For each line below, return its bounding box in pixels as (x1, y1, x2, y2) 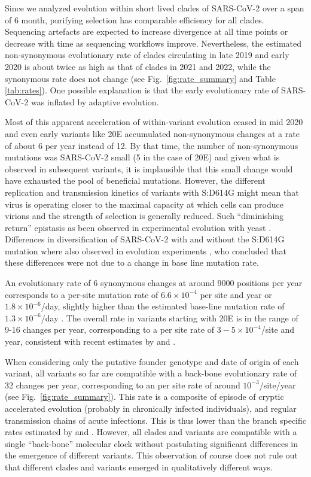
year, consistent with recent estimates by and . (5, 335, 176, 348)
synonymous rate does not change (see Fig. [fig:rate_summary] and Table (5, 72, 276, 84)
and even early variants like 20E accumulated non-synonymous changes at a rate (5, 127, 300, 139)
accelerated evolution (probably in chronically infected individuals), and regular (5, 402, 297, 414)
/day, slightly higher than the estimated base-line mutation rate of (41, 300, 285, 312)
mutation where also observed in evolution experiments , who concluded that (5, 244, 286, 257)
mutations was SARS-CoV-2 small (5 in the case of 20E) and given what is (5, 151, 280, 163)
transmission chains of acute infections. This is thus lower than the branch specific (5, 414, 307, 426)
